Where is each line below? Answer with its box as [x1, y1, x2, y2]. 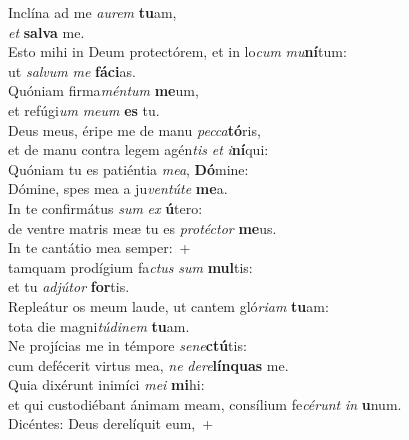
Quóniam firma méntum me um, [8, 80, 199, 101]
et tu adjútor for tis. [8, 276, 130, 297]
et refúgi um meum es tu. [8, 99, 160, 120]
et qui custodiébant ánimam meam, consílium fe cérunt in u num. [8, 393, 402, 414]
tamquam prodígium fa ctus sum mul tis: [8, 256, 253, 277]
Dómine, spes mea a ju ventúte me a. [8, 178, 228, 199]
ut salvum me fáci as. [8, 60, 136, 81]
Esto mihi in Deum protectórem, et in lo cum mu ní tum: [8, 41, 347, 62]
